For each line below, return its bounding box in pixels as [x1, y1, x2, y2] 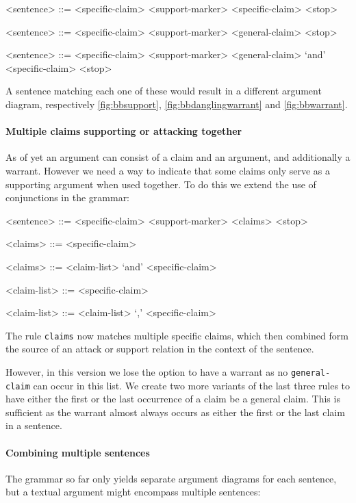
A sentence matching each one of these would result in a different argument [5, 83, 322, 98]
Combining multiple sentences [5, 445, 150, 459]
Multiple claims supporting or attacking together [5, 124, 242, 138]
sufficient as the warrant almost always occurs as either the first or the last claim [5, 404, 345, 419]
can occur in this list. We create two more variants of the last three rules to [33, 378, 351, 392]
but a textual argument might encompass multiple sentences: [5, 485, 261, 499]
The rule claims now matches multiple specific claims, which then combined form [5, 328, 348, 342]
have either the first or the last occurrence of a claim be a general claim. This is [5, 391, 340, 406]
